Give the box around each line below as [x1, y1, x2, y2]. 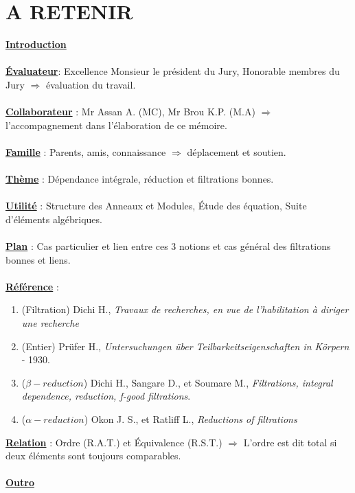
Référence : [5, 279, 59, 293]
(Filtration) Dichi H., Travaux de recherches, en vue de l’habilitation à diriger [21, 302, 349, 317]
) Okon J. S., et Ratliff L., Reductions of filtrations [84, 411, 297, 426]
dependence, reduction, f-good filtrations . [21, 389, 191, 403]
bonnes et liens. [5, 252, 71, 266]
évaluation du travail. [45, 77, 136, 91]
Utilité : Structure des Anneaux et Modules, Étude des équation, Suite [5, 198, 307, 213]
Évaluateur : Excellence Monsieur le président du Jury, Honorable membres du [5, 64, 340, 78]
